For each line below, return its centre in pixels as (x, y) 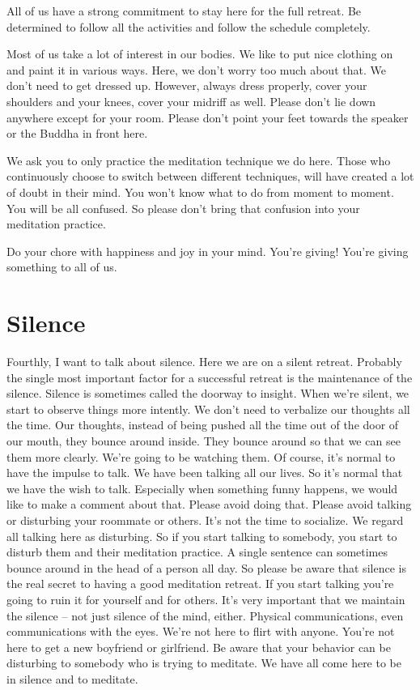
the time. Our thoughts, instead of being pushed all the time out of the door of (203, 425)
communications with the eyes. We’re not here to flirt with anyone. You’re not (201, 631)
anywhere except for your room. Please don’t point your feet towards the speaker (208, 117)
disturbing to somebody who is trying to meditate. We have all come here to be (204, 663)
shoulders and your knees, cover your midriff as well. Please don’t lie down (191, 101)
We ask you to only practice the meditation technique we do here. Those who (199, 160)
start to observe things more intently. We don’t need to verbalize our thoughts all (208, 409)
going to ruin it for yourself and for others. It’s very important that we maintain (206, 599)
